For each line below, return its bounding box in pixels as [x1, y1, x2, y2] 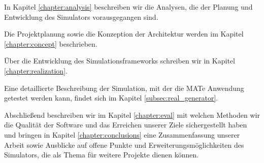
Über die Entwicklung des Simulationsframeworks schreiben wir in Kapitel [4, 55, 235, 66]
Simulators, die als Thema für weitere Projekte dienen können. [4, 149, 199, 160]
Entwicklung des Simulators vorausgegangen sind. [4, 11, 158, 22]
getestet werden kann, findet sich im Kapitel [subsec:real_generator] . [4, 92, 218, 103]
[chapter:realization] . [4, 65, 68, 76]
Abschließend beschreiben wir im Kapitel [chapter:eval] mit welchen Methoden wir [4, 109, 260, 120]
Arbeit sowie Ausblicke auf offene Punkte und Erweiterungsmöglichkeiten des [4, 139, 244, 150]
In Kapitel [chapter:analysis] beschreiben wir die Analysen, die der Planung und [4, 2, 253, 12]
